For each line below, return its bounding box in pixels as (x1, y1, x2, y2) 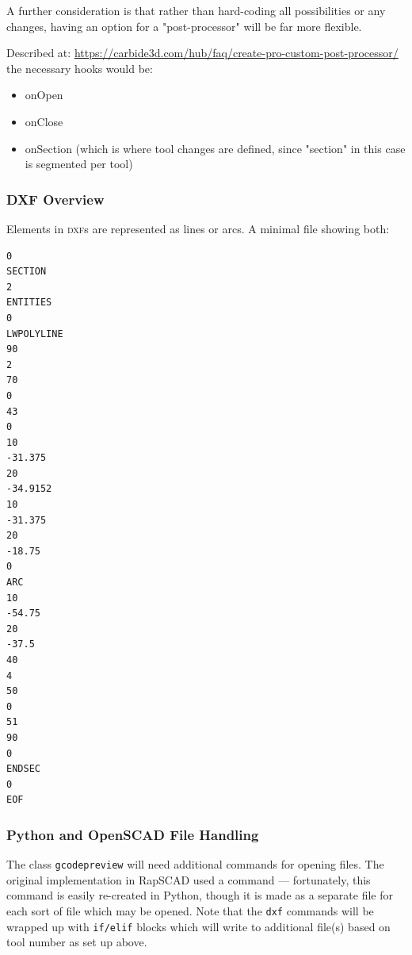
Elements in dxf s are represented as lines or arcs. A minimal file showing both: (6, 220, 390, 236)
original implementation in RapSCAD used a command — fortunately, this (6, 871, 371, 888)
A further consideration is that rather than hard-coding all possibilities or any (6, 2, 386, 18)
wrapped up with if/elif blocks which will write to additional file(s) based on (6, 918, 391, 934)
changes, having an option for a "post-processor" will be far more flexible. (6, 17, 362, 34)
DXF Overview (6, 189, 105, 209)
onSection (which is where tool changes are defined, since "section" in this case (25, 140, 406, 156)
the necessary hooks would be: (6, 59, 153, 76)
